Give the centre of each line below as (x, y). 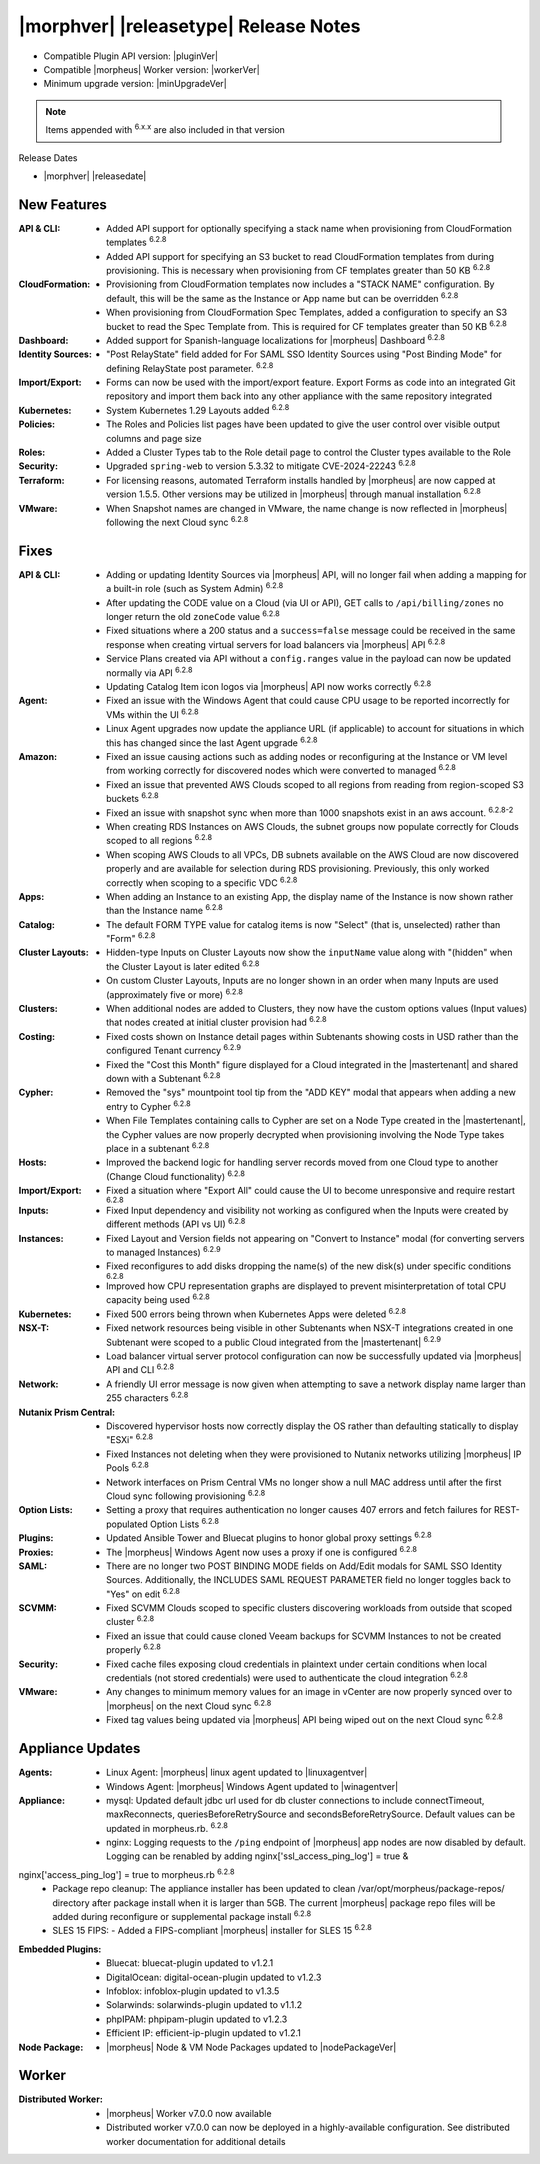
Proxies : (36, 1552)
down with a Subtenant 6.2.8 (163, 1077)
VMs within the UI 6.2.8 (152, 713)
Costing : (36, 1036)
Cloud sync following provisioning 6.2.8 (186, 1495)
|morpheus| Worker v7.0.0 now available (189, 2113)
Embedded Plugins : (60, 1949)
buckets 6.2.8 (132, 798)
